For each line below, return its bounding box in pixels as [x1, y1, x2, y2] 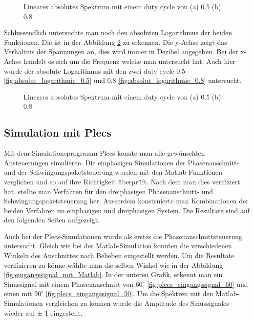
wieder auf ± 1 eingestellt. [4, 307, 83, 318]
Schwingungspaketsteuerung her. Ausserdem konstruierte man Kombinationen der [4, 196, 249, 206]
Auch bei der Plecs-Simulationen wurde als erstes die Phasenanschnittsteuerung [4, 231, 242, 241]
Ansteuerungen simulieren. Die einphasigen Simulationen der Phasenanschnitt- [4, 157, 239, 167]
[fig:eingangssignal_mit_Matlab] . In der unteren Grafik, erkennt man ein [4, 269, 223, 280]
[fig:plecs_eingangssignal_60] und [147, 279, 248, 289]
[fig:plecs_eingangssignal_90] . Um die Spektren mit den [45, 288, 213, 299]
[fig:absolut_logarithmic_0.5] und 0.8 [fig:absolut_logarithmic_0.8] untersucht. [4, 75, 242, 85]
